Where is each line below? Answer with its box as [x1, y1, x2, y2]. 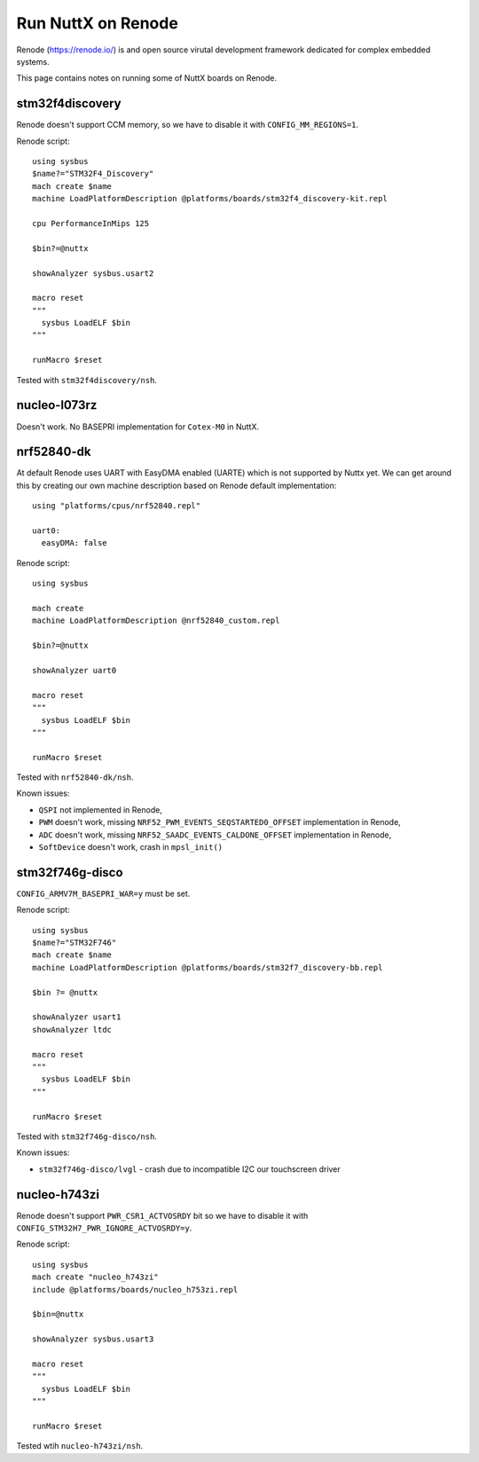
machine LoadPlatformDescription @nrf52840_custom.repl [32, 616, 280, 625]
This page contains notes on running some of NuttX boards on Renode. [16, 73, 277, 83]
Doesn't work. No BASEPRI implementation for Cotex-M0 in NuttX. [16, 421, 260, 432]
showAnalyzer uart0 [32, 665, 117, 675]
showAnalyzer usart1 [32, 1012, 122, 1022]
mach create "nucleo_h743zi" [32, 1272, 159, 1282]
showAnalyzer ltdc [32, 1025, 113, 1034]
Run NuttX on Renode [16, 13, 179, 33]
